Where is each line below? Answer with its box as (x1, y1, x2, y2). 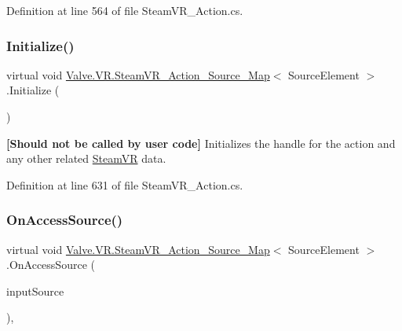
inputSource (6, 282, 64, 299)
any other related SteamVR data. (6, 150, 166, 167)
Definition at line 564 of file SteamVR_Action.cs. (6, 2, 243, 18)
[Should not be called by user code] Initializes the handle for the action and (6, 134, 396, 151)
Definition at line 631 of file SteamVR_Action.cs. (6, 176, 243, 193)
